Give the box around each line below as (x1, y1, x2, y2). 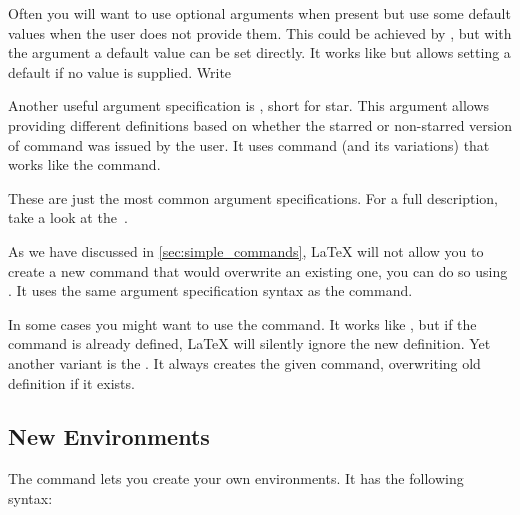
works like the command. (8, 154, 161, 175)
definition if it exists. (8, 372, 135, 393)
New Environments (8, 421, 210, 452)
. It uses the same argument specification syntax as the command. (8, 280, 413, 301)
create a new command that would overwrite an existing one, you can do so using (8, 260, 508, 281)
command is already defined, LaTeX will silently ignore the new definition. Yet (8, 333, 491, 354)
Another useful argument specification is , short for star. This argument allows (8, 95, 490, 116)
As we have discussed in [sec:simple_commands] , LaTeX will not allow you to (8, 240, 484, 261)
